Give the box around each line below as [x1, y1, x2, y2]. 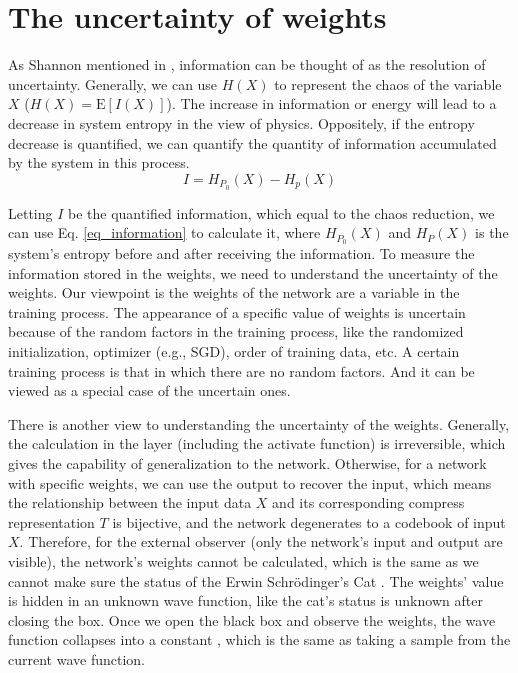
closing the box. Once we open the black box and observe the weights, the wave [8, 609, 496, 630]
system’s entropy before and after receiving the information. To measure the [8, 243, 475, 263]
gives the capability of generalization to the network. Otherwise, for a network [8, 452, 487, 473]
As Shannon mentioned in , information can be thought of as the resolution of [8, 54, 486, 75]
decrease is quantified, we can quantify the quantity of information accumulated [8, 132, 497, 153]
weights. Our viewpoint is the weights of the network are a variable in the [8, 282, 460, 303]
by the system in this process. [8, 152, 190, 173]
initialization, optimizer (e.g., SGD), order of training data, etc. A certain [8, 340, 460, 361]
